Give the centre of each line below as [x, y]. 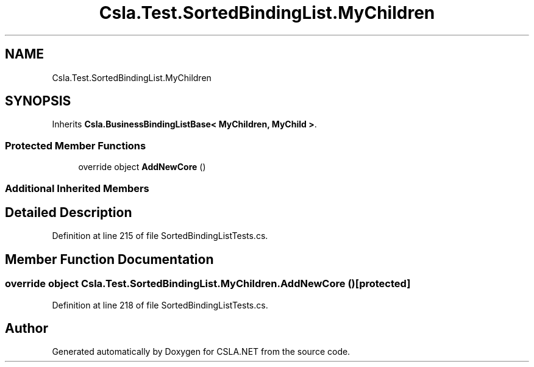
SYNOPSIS [38, 101]
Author [27, 329]
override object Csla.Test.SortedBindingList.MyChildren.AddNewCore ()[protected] [208, 284]
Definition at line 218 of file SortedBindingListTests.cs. [160, 305]
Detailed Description [69, 212]
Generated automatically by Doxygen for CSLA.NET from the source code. [201, 352]
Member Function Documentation [109, 259]
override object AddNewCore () [142, 167]
